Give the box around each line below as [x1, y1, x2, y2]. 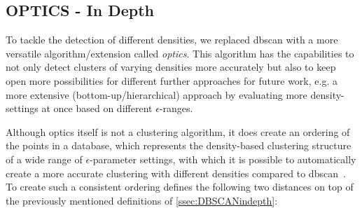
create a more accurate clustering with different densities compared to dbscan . [6, 165, 346, 180]
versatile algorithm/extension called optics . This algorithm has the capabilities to [6, 46, 354, 60]
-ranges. [159, 101, 193, 116]
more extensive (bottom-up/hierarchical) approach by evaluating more [6, 87, 307, 102]
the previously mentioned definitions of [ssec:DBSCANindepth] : [6, 193, 278, 207]
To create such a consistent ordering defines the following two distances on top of [6, 179, 354, 194]
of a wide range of [6, 151, 83, 166]
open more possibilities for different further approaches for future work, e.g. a [6, 73, 337, 88]
